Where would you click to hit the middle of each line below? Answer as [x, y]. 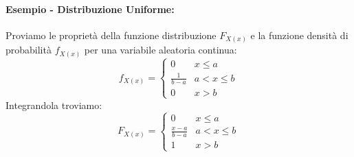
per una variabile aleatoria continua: [161, 50]
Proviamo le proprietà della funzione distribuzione [111, 35]
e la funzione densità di [299, 35]
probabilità [29, 50]
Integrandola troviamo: [54, 105]
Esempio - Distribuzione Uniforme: [90, 9]
